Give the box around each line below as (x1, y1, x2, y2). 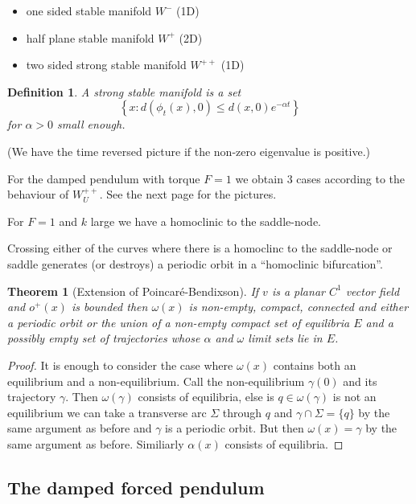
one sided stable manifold (26, 2, 152, 18)
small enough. (57, 116, 126, 133)
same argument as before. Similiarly (7, 435, 184, 452)
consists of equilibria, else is (138, 388, 274, 405)
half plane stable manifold (26, 29, 154, 46)
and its (343, 372, 377, 389)
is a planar (271, 282, 325, 299)
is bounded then (71, 298, 148, 315)
